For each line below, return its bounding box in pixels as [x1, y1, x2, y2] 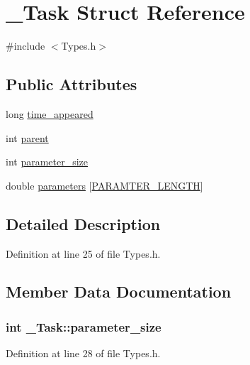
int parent [6, 130, 49, 145]
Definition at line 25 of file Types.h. [6, 246, 161, 261]
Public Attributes [6, 73, 137, 95]
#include [6, 38, 45, 53]
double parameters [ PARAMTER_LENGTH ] [6, 178, 203, 192]
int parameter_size [6, 154, 89, 169]
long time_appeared [6, 106, 93, 121]
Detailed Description [6, 212, 161, 234]
